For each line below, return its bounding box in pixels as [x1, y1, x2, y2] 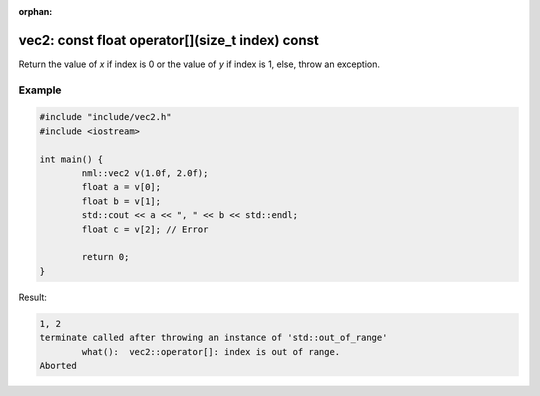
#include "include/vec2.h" [39, 111, 172, 123]
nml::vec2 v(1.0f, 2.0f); [81, 168, 209, 179]
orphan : [18, 6, 53, 17]
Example [18, 83, 62, 97]
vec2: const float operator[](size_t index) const [18, 31, 319, 49]
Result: [18, 291, 47, 303]
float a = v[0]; [81, 181, 162, 193]
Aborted [39, 360, 77, 371]
